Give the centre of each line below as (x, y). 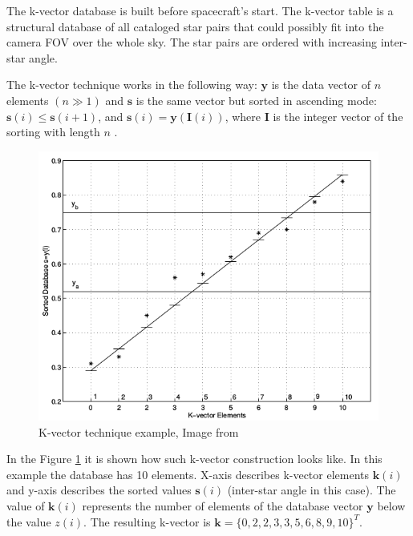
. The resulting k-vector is (147, 521)
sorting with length (53, 132)
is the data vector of (321, 85)
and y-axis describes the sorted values (99, 490)
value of (26, 505)
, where (243, 116)
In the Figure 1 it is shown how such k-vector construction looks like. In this (194, 459)
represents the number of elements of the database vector (223, 505)
